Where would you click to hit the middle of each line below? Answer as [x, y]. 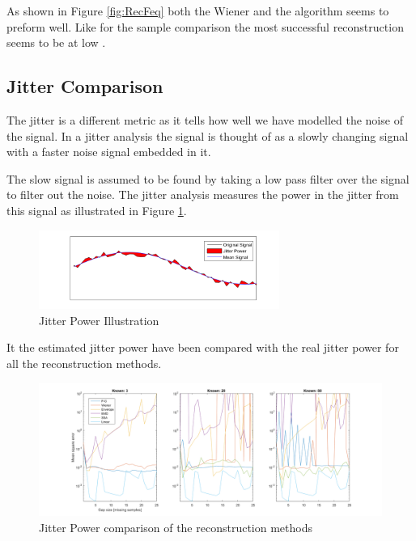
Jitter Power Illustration [99, 320]
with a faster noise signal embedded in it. [109, 152]
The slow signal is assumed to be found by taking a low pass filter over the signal [208, 178]
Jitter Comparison [85, 86]
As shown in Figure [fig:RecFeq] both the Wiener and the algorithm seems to [198, 11]
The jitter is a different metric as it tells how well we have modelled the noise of [205, 119]
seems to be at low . [56, 42]
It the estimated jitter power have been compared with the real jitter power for [203, 347]
